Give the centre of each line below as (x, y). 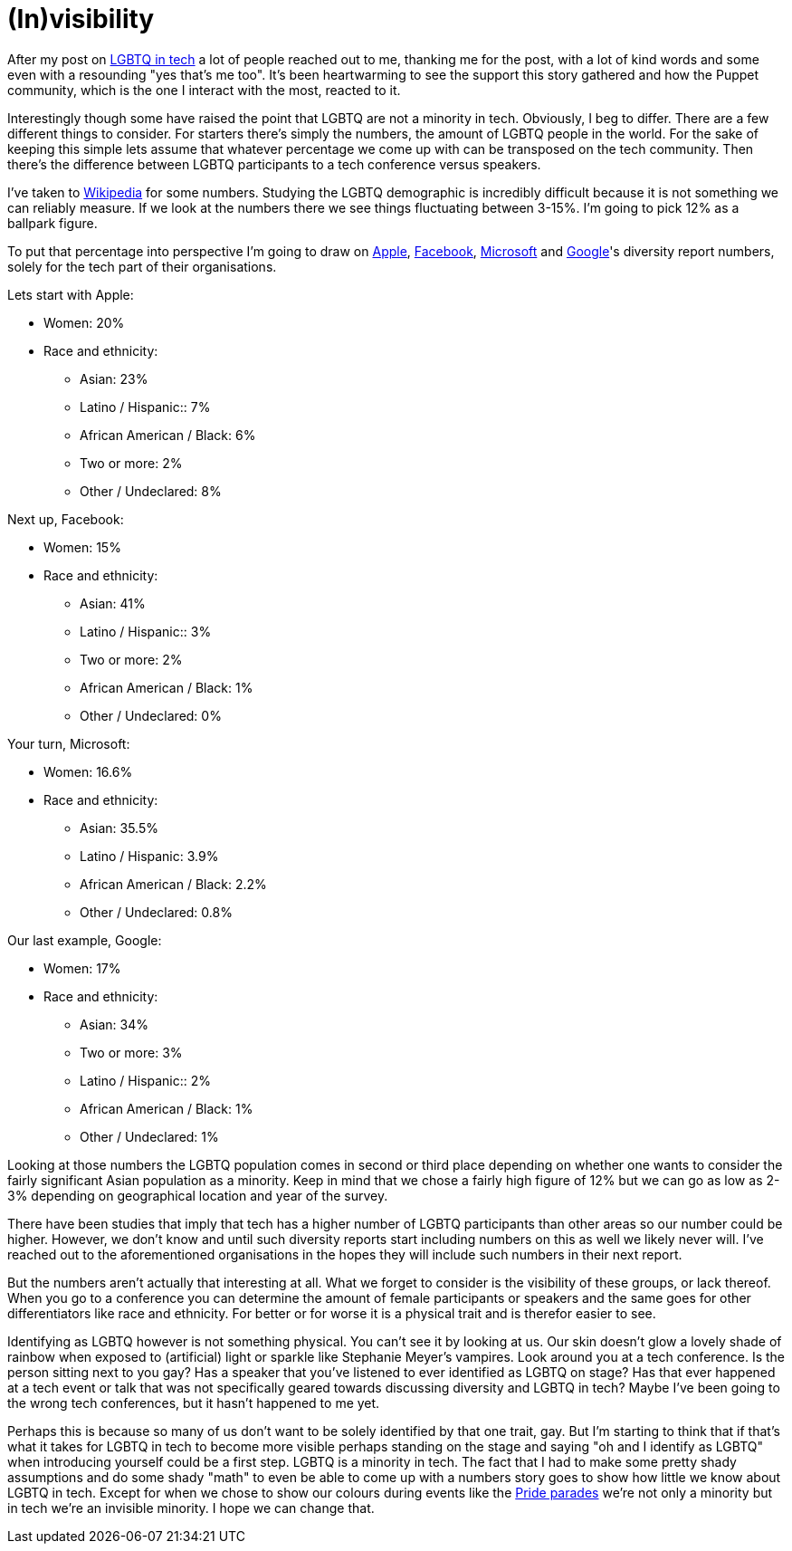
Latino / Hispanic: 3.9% (149, 856)
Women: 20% (84, 322)
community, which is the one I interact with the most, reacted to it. (204, 90)
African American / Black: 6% (168, 435)
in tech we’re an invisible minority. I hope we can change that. (191, 1508)
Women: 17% (82, 968)
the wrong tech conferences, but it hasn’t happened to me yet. (194, 1403)
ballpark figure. (52, 223)
